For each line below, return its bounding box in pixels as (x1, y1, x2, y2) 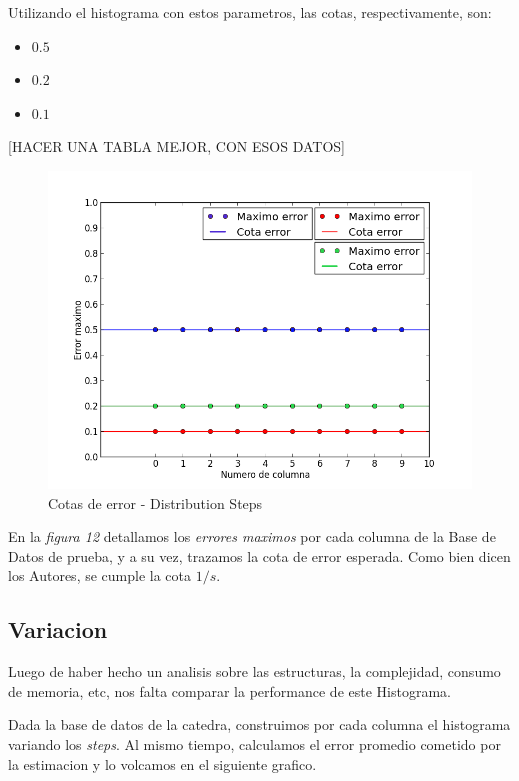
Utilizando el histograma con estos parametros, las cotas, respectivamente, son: (8, 2, 492, 22)
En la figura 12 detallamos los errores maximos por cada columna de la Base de (8, 526, 496, 547)
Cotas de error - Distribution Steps (48, 492, 263, 513)
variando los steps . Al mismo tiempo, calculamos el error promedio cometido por (8, 733, 501, 754)
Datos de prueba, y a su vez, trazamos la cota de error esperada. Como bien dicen (8, 545, 511, 566)
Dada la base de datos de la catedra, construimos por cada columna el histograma (8, 714, 511, 735)
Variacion (8, 614, 108, 645)
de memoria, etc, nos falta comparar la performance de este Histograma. (8, 680, 451, 701)
